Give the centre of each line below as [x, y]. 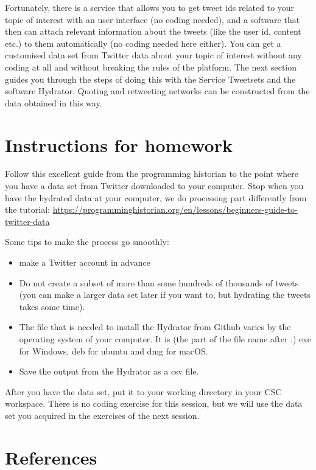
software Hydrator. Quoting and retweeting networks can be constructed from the [157, 91]
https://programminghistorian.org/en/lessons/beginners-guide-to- [175, 209]
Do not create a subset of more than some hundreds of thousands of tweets [159, 282]
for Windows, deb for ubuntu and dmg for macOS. [114, 351]
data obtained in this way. [54, 102]
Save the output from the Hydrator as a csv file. [109, 371]
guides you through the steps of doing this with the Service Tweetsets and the [150, 79]
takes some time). [52, 306]
